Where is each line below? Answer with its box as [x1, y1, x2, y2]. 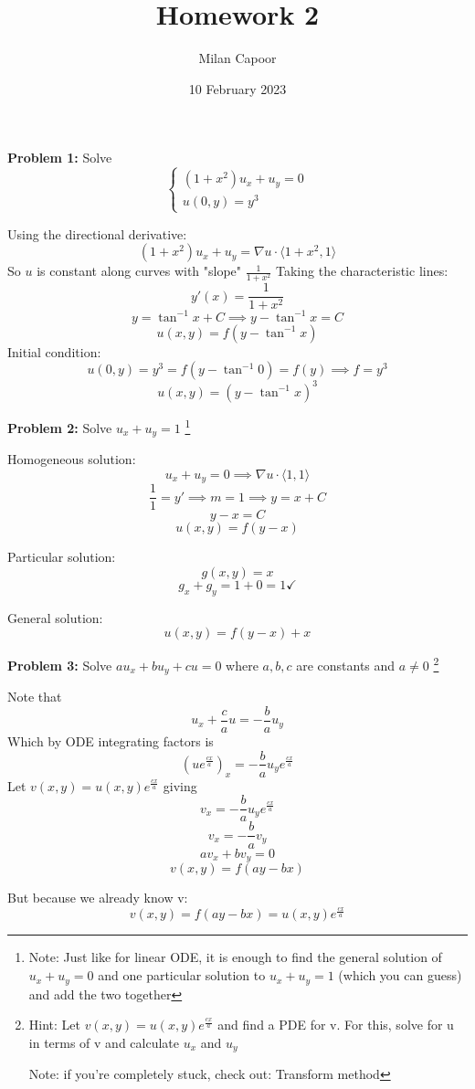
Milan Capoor [198, 48, 277, 68]
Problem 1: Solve [7, 148, 112, 167]
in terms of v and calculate [28, 1032, 180, 1052]
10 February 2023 [188, 79, 287, 98]
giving [163, 776, 197, 795]
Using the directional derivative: [7, 224, 187, 243]
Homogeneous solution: [7, 449, 136, 469]
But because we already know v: [7, 887, 188, 906]
